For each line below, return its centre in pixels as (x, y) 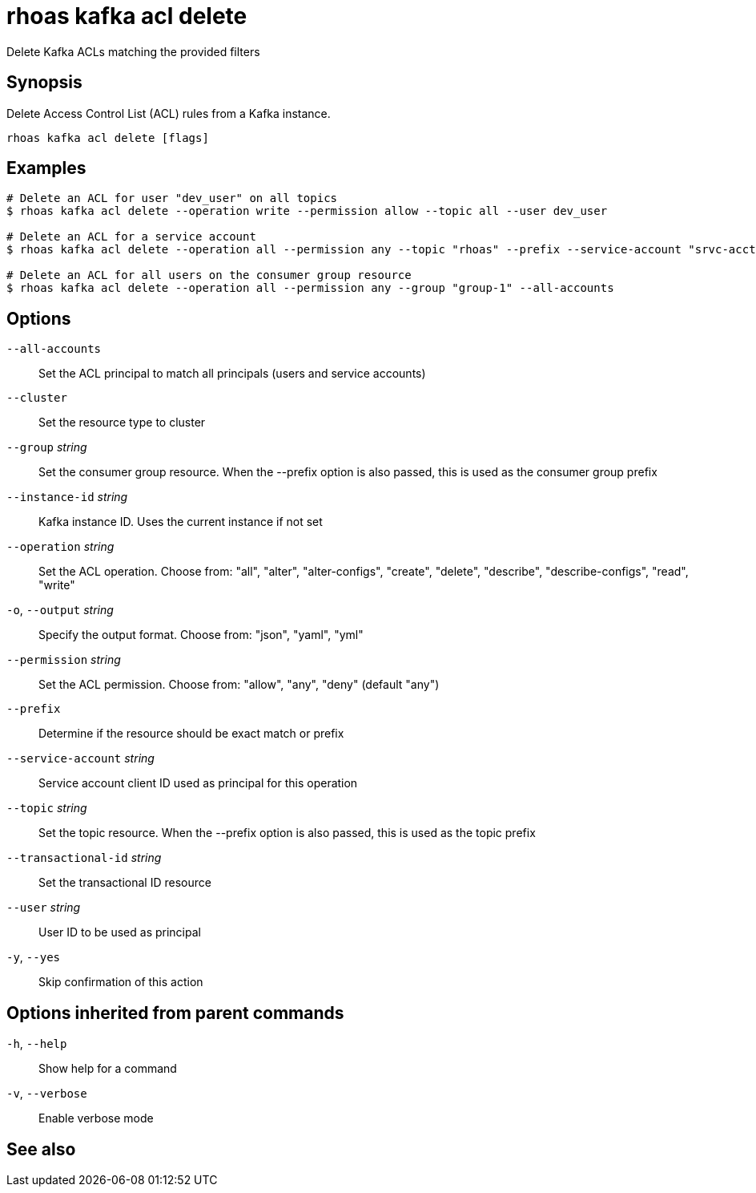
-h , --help (37, 1044)
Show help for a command (108, 1069)
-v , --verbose (47, 1094)
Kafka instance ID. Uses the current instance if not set (181, 522)
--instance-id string (67, 497)
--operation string (60, 547)
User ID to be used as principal (120, 932)
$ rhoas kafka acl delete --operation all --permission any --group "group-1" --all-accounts (310, 288)
